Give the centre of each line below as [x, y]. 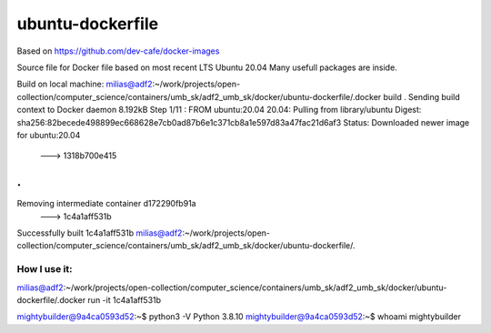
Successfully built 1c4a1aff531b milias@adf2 [100, 233]
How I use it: [45, 269]
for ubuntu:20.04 [49, 135]
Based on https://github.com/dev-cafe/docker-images [118, 51]
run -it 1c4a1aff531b [125, 299]
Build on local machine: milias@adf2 [85, 84]
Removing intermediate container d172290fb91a [106, 204]
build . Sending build [421, 96]
